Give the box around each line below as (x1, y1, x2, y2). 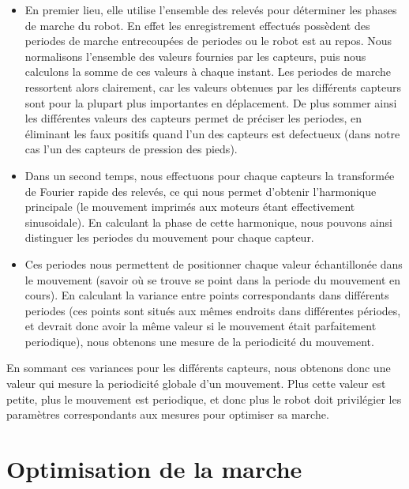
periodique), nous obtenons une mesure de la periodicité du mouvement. (24, 333, 374, 349)
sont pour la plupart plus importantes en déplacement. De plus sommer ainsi (24, 94, 397, 111)
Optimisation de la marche (6, 453, 302, 485)
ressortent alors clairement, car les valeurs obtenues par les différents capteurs (24, 78, 401, 95)
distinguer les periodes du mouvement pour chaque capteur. (24, 229, 314, 246)
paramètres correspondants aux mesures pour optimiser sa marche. (6, 406, 329, 423)
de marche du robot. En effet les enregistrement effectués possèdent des (24, 17, 370, 33)
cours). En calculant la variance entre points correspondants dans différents (24, 287, 389, 303)
